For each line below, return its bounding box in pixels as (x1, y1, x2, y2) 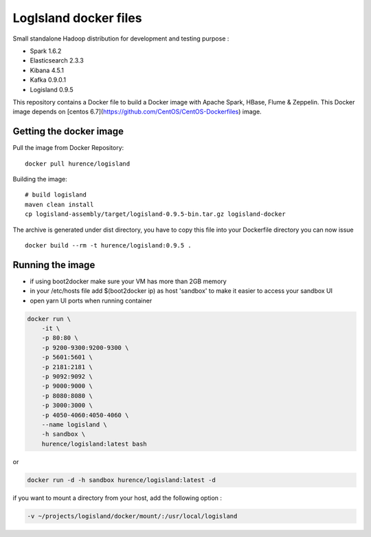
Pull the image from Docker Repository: (12, 144, 124, 152)
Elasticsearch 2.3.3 (30, 56, 84, 65)
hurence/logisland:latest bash (41, 440, 147, 448)
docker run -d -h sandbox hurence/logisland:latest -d (27, 476, 216, 484)
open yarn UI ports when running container (30, 296, 153, 305)
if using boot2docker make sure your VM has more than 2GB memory (30, 277, 227, 285)
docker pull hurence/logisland (25, 160, 131, 168)
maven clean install (25, 200, 94, 208)
